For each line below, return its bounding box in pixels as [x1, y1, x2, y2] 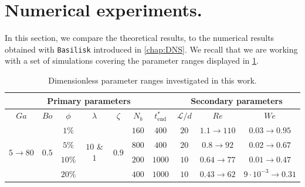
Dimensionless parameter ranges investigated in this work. [48, 74, 257, 86]
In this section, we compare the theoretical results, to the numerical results [5, 32, 274, 44]
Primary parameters [47, 94, 131, 106]
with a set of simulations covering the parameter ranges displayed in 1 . [5, 54, 259, 67]
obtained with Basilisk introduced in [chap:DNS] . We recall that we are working [5, 43, 298, 55]
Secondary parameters [191, 94, 283, 106]
